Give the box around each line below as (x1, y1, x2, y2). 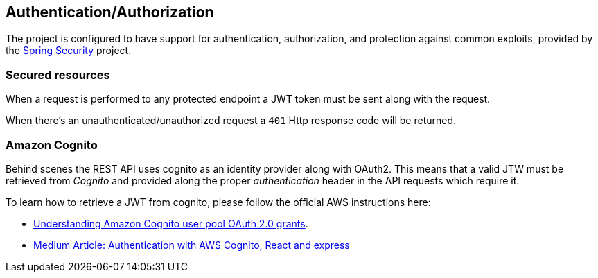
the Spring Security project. (6, 44, 132, 57)
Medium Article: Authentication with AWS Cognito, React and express (33, 238, 350, 251)
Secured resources (6, 67, 110, 82)
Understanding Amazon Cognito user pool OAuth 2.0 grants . (33, 217, 308, 229)
